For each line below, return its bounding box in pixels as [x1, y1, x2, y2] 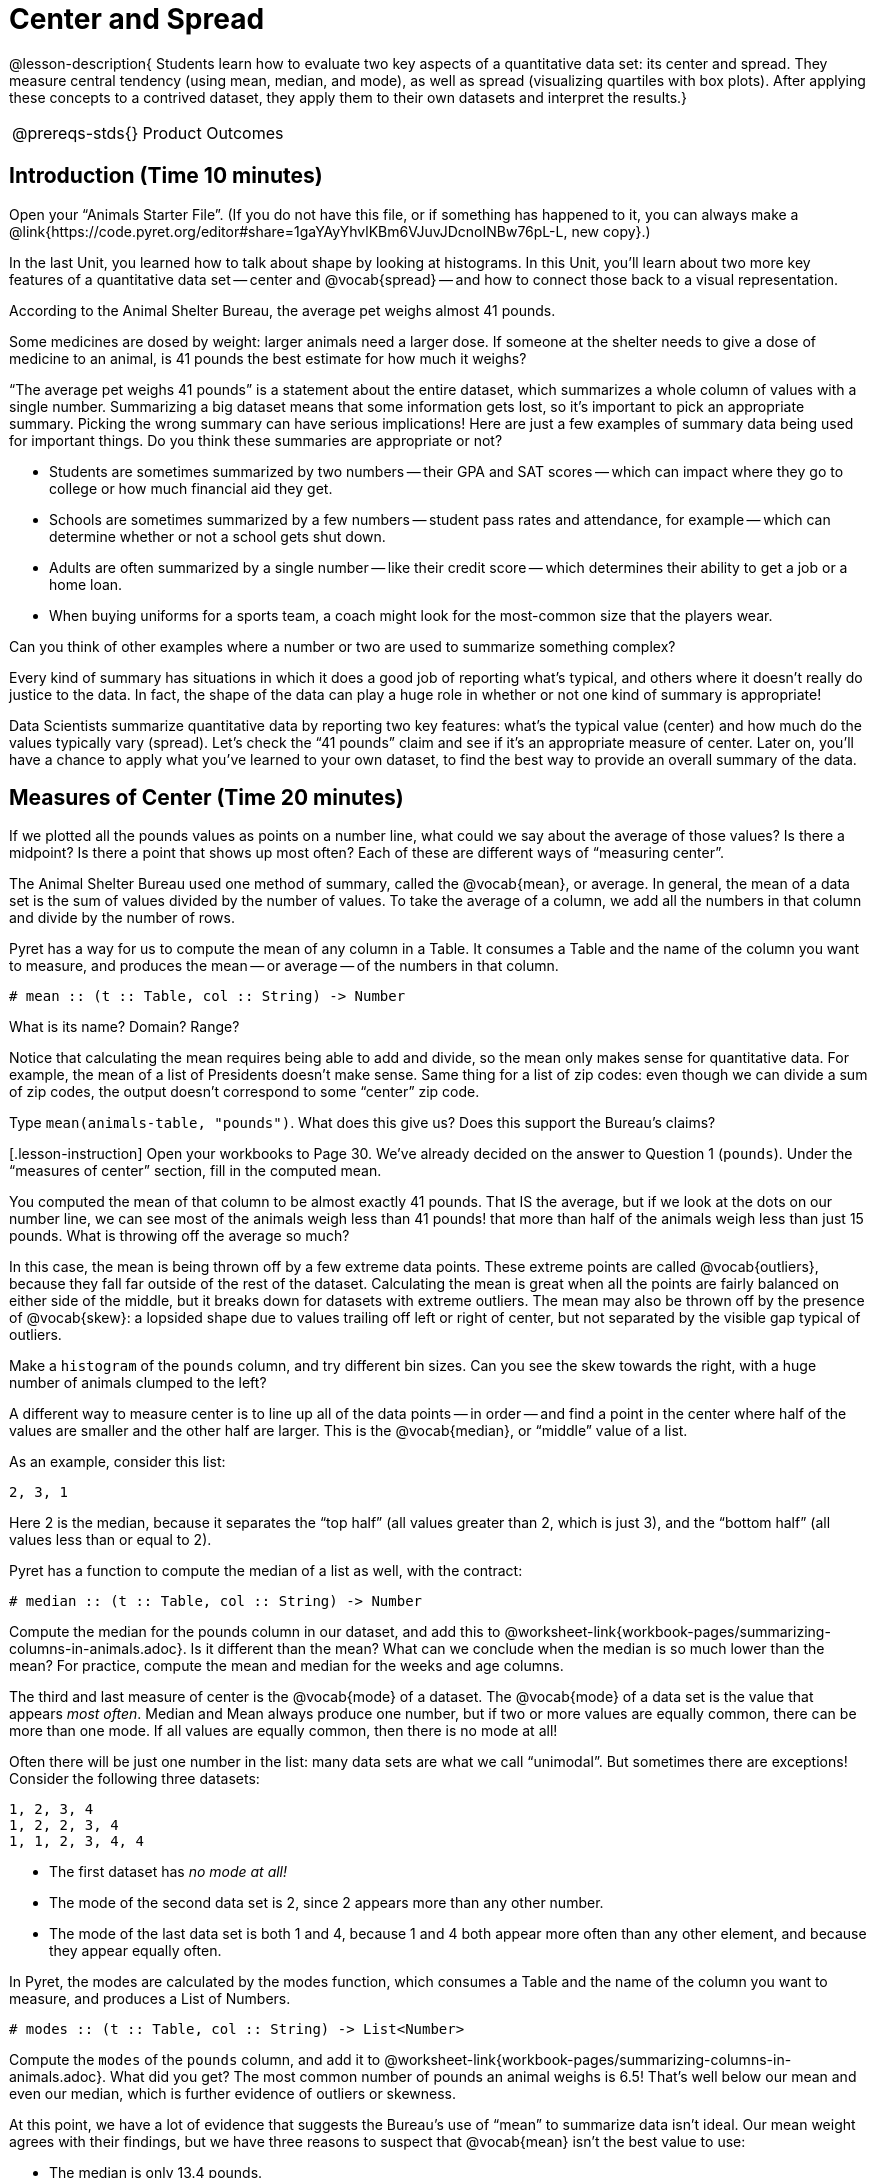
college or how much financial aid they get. [49, 479, 333, 497]
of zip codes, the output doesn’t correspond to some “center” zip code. [9, 1083, 480, 1101]
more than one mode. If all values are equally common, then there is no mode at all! [9, 1722, 558, 1740]
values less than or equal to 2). [9, 1531, 212, 1549]
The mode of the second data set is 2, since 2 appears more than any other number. [49, 1894, 604, 1912]
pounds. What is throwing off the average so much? [9, 1227, 350, 1245]
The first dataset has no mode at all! [49, 1863, 288, 1881]
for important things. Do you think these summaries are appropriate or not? [9, 431, 503, 449]
